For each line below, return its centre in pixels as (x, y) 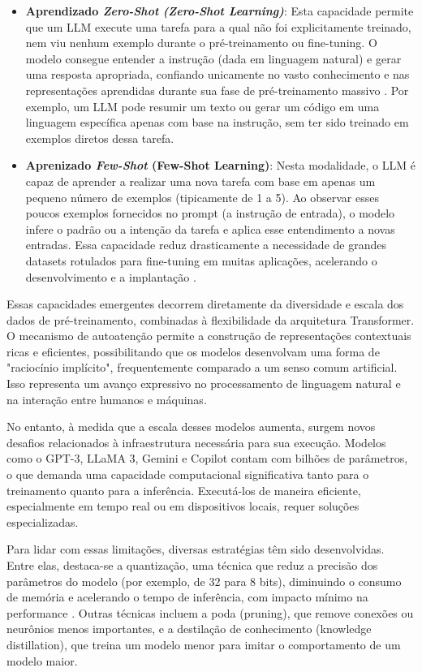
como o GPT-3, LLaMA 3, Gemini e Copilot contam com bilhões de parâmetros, (207, 458)
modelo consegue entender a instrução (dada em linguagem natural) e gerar (213, 58)
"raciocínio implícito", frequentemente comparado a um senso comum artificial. (202, 367)
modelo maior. (42, 660)
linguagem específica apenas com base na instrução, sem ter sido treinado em (217, 122)
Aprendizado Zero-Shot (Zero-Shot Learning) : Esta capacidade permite (220, 11)
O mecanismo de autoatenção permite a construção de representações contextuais (209, 336)
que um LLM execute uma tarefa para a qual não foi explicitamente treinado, (218, 26)
